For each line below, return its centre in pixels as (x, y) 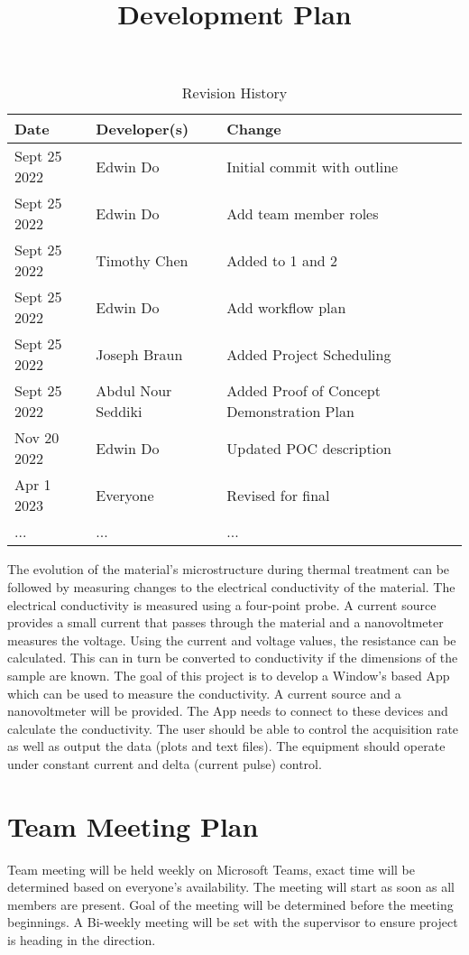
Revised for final (278, 495)
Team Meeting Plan (133, 825)
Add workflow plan (286, 307)
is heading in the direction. (82, 940)
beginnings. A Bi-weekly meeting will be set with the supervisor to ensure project (233, 922)
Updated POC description (309, 448)
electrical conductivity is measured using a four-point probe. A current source (222, 604)
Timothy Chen (142, 260)
